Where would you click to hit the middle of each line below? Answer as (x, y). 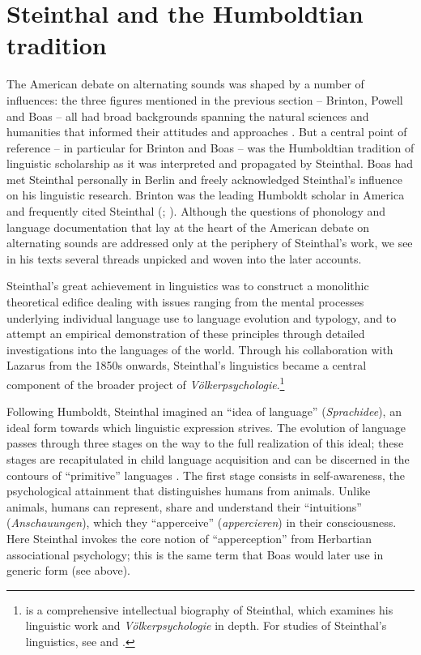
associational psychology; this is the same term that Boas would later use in (195, 554)
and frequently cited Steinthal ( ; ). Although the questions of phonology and (196, 211)
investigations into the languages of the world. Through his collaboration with (200, 349)
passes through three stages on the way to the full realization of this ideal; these (205, 443)
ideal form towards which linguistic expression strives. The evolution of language (206, 427)
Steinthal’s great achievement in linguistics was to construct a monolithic (188, 286)
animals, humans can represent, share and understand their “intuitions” (184, 506)
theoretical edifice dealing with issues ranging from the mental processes (185, 302)
